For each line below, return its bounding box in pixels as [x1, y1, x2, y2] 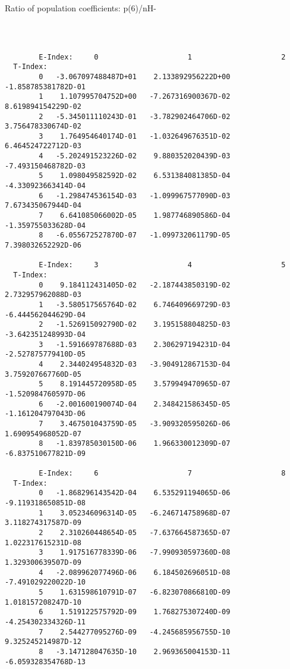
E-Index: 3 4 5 [39, 261, 286, 270]
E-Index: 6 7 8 [39, 469, 286, 478]
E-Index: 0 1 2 [39, 52, 286, 61]
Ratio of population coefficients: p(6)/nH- [5, 2, 157, 14]
